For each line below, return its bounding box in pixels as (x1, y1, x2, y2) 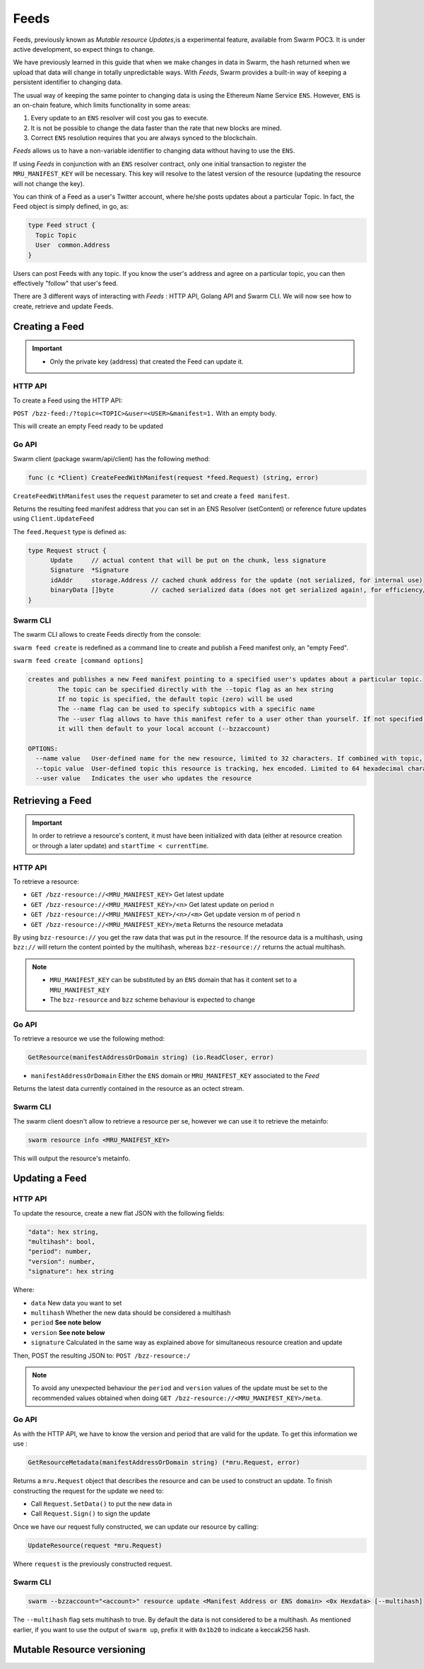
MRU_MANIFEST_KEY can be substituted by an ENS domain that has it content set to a (49, 976, 297, 984)
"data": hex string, (28, 1228, 99, 1236)
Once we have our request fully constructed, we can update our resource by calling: (13, 1522, 259, 1531)
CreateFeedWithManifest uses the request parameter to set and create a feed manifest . (13, 492, 290, 500)
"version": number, (28, 1257, 95, 1266)
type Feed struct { (28, 221, 95, 229)
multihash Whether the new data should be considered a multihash (30, 1308, 231, 1317)
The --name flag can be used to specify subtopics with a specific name (57, 705, 315, 713)
